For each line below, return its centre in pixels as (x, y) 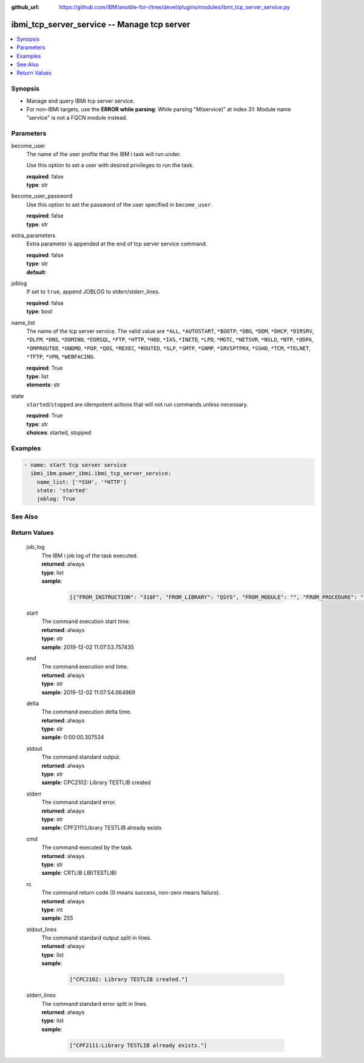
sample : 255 (57, 918)
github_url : (25, 7)
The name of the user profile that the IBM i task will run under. (104, 154)
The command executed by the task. (87, 847)
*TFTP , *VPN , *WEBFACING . (61, 357)
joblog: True (56, 499)
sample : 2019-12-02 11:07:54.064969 (89, 692)
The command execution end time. (85, 667)
